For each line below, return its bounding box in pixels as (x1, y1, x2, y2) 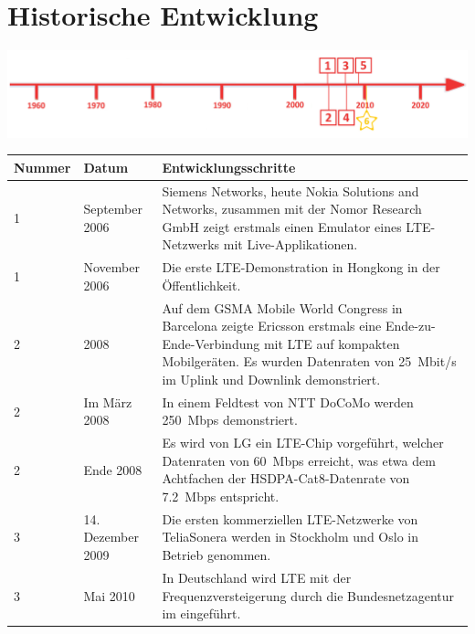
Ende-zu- (385, 316, 436, 335)
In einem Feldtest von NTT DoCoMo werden (162, 392, 414, 411)
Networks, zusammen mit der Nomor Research (162, 199, 422, 218)
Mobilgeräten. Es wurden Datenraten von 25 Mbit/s (162, 352, 457, 371)
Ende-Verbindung (162, 333, 260, 353)
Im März (83, 392, 132, 411)
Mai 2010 (83, 586, 135, 605)
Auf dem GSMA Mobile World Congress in (162, 298, 403, 317)
